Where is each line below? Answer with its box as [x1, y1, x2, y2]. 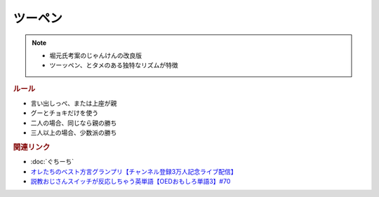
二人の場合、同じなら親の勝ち [30, 118, 117, 127]
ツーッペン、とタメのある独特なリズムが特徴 [49, 61, 178, 69]
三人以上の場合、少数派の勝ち [30, 128, 117, 137]
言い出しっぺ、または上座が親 [30, 99, 117, 107]
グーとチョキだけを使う [30, 109, 98, 117]
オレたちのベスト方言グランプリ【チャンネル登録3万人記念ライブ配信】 [30, 167, 238, 175]
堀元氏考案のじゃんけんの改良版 [49, 51, 142, 60]
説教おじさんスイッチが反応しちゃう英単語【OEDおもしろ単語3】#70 [30, 177, 231, 185]
